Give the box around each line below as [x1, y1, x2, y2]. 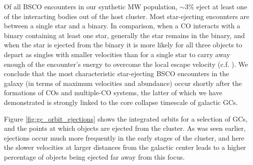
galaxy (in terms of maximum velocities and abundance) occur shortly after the [4, 78, 242, 88]
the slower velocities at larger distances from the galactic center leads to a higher [4, 142, 246, 152]
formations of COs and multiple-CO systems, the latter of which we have [4, 87, 222, 98]
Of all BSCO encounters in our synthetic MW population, [4, 1, 178, 11]
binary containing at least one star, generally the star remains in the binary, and [4, 30, 245, 40]
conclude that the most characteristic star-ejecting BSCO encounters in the [4, 68, 230, 79]
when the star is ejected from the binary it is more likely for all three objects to [4, 40, 242, 50]
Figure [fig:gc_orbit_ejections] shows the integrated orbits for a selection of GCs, [4, 113, 248, 124]
